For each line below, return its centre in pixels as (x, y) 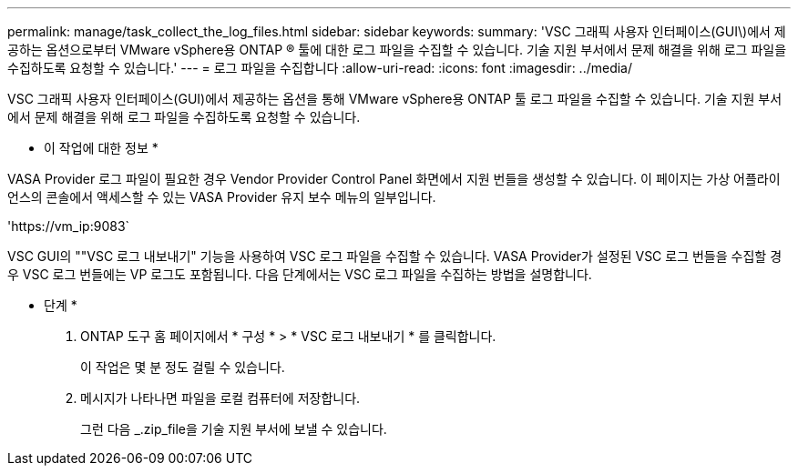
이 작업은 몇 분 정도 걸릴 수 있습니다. (183, 367)
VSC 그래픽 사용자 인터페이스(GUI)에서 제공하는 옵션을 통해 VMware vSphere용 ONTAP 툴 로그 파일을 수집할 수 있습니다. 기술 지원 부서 (395, 99)
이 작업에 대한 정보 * (101, 148)
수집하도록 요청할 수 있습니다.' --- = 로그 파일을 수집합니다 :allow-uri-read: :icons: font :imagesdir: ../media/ (320, 68)
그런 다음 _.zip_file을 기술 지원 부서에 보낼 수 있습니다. (234, 429)
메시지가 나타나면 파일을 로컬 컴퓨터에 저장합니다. (220, 398)
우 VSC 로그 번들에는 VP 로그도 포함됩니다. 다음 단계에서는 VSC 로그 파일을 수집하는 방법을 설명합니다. (300, 274)
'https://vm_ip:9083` (69, 226)
